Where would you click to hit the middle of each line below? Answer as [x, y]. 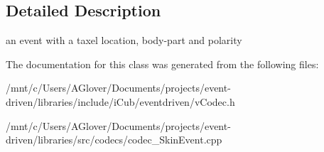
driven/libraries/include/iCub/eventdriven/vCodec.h [120, 101]
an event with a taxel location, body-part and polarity [124, 40]
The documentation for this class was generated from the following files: [162, 64]
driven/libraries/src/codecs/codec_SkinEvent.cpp [114, 140]
